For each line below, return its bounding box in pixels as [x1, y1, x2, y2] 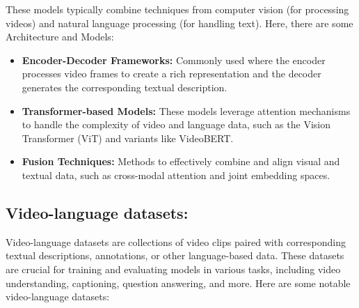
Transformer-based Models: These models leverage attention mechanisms [22, 103, 351, 118]
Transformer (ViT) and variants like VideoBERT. [22, 130, 234, 145]
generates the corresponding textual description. [22, 79, 228, 94]
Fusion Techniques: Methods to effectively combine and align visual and [22, 154, 340, 169]
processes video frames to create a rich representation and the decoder [22, 66, 321, 81]
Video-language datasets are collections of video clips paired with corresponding [6, 234, 346, 249]
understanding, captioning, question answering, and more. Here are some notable [6, 275, 351, 290]
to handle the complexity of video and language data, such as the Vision [22, 117, 330, 132]
